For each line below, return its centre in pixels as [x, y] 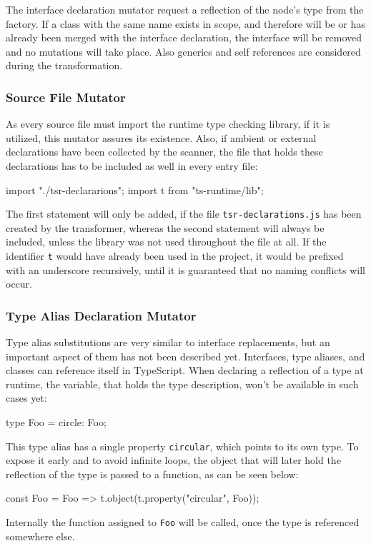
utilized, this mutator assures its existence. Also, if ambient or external [161, 137]
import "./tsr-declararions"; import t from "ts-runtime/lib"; [135, 189]
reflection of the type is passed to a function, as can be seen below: [152, 474]
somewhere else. [40, 536]
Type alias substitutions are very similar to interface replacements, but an [168, 342]
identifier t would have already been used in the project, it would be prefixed [175, 256]
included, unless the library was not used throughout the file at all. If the [166, 242]
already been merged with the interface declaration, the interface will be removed [184, 37]
